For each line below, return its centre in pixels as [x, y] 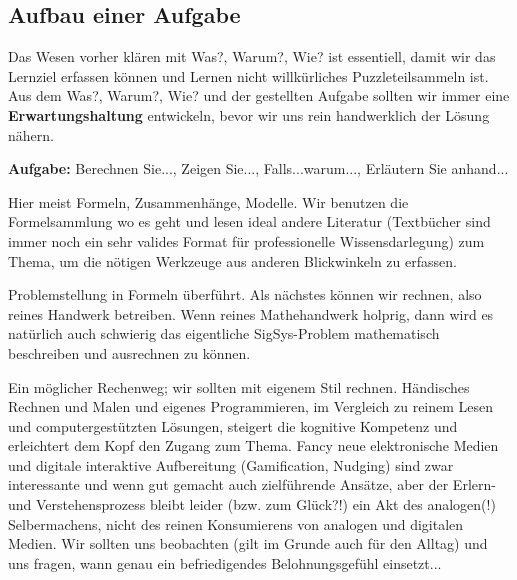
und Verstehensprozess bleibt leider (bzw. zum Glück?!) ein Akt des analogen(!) [252, 504]
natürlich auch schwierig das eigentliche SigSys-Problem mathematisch [224, 333]
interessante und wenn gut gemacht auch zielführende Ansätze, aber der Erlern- [252, 484]
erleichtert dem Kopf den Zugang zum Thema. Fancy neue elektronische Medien [253, 445]
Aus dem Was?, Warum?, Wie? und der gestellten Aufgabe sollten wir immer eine [259, 95]
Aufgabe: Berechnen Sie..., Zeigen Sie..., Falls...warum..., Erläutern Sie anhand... [258, 168]
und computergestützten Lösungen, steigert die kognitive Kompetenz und [233, 425]
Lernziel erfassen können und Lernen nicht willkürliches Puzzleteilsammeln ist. [248, 75]
